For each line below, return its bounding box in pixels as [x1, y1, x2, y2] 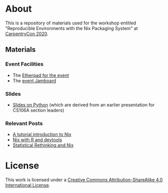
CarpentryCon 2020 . [5, 30, 49, 37]
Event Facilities [5, 60, 44, 68]
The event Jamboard [12, 77, 57, 84]
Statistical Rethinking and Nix [12, 142, 74, 148]
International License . [5, 182, 51, 188]
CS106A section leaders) [12, 107, 64, 113]
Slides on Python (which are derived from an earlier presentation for [12, 102, 155, 108]
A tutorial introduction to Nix [12, 132, 72, 138]
